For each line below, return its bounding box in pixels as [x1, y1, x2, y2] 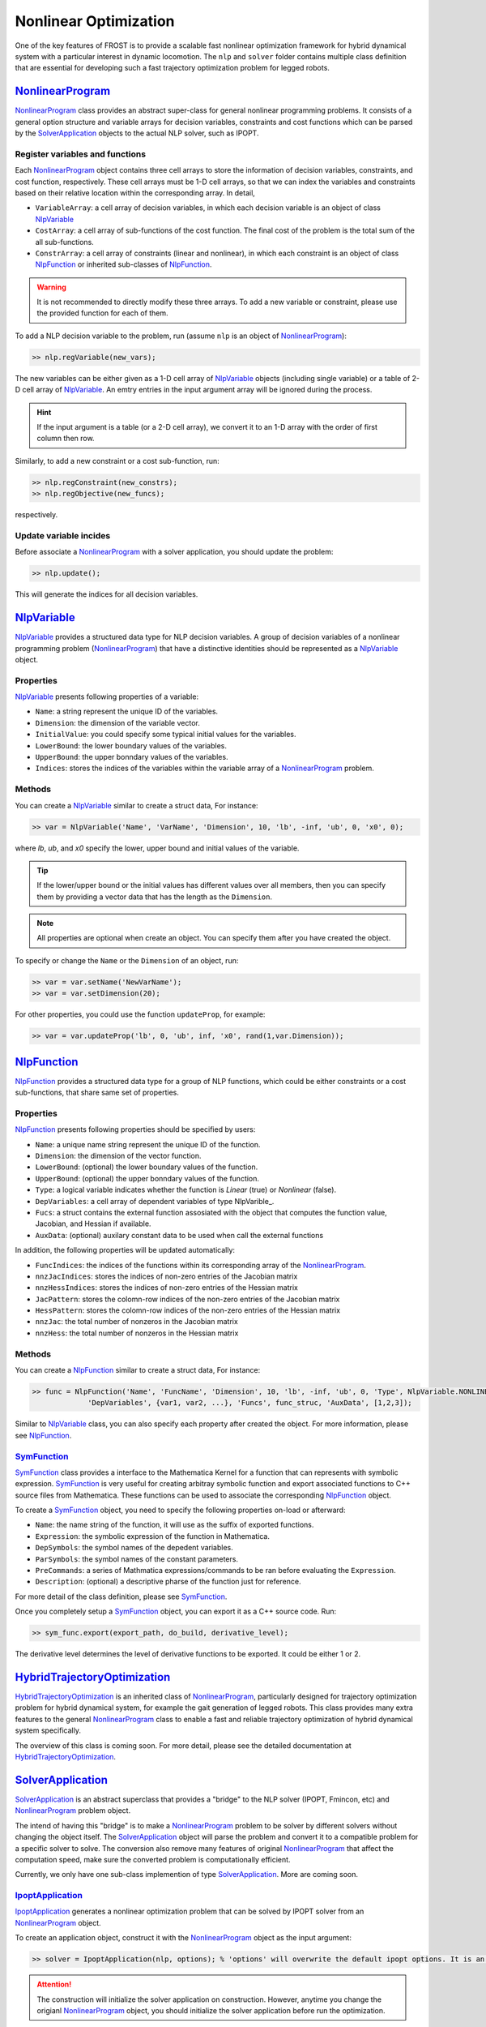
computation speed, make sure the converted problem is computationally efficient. [15, 1854, 291, 1864]
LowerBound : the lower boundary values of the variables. [35, 740, 227, 750]
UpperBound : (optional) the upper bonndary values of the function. [35, 1173, 259, 1183]
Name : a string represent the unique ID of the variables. [35, 706, 219, 717]
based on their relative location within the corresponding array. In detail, [15, 187, 255, 198]
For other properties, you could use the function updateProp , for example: [15, 1009, 266, 1019]
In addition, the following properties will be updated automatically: [15, 1245, 235, 1255]
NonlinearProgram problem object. [15, 1806, 131, 1815]
